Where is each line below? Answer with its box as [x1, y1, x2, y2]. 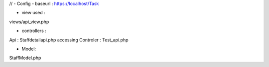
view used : [21, 10, 45, 16]
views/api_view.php [9, 19, 49, 25]
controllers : [21, 28, 47, 34]
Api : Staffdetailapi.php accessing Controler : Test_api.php [9, 37, 129, 43]
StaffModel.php [9, 55, 41, 61]
